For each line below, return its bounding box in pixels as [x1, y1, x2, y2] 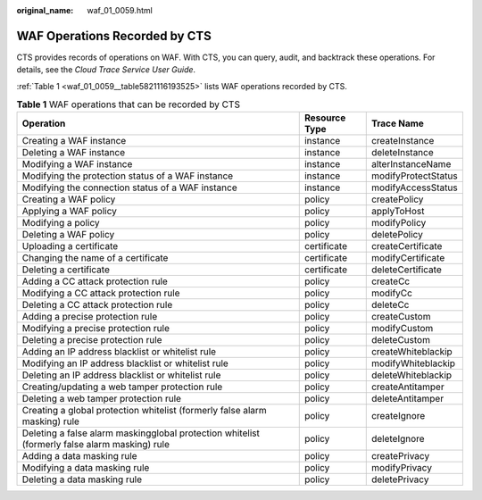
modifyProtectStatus [370, 170, 459, 182]
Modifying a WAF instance [21, 158, 133, 171]
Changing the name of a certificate [21, 252, 169, 264]
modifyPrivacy [370, 462, 433, 474]
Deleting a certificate [21, 263, 111, 276]
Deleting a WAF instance [21, 146, 126, 159]
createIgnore [370, 410, 426, 422]
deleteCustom [370, 334, 430, 346]
